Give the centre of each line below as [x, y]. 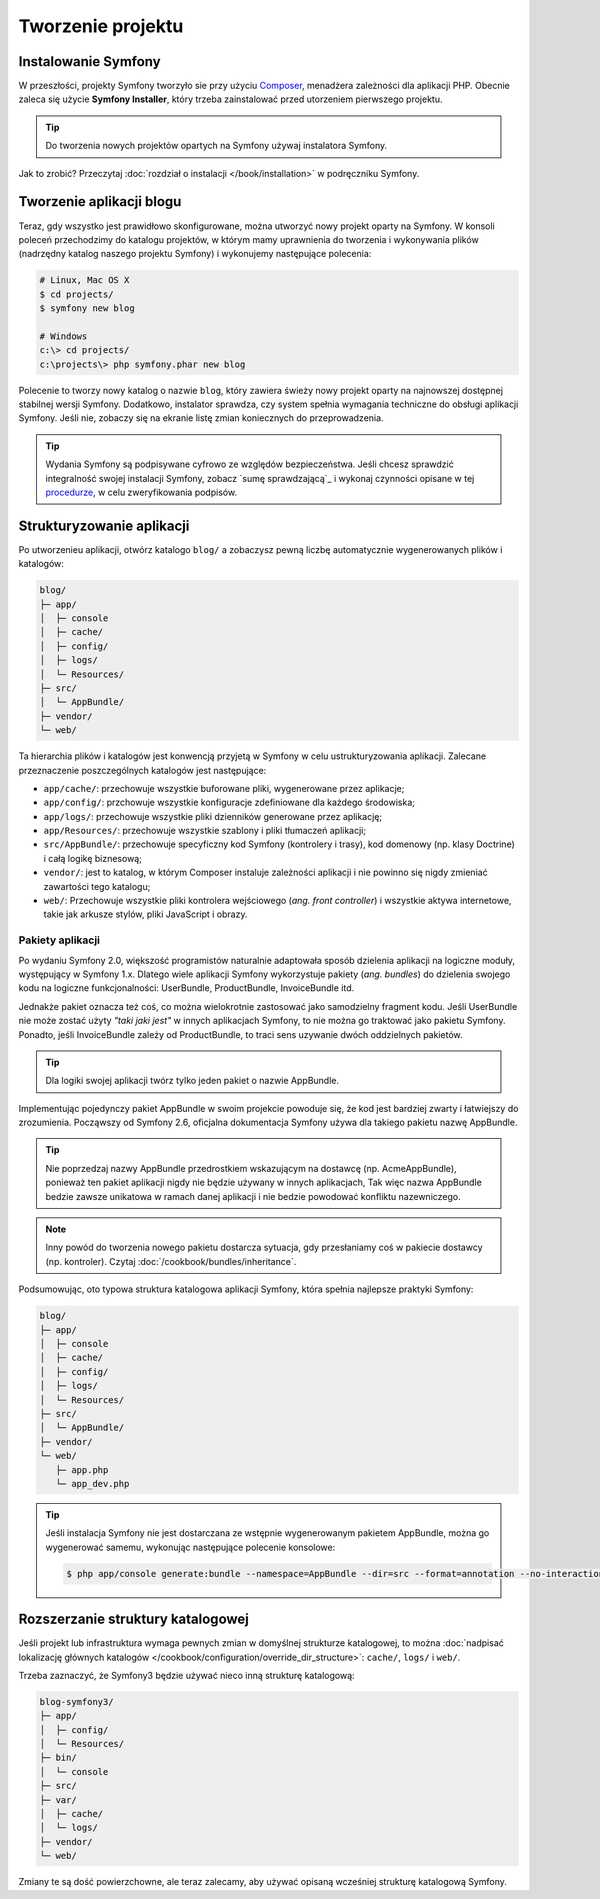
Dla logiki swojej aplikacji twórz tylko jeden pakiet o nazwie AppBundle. [192, 1081]
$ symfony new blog [87, 308]
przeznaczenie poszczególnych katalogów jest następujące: [142, 770]
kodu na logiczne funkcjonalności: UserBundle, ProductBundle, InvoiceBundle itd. [186, 988]
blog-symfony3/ [76, 1701]
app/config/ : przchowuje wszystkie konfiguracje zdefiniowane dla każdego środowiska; [229, 802]
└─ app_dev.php [92, 1483]
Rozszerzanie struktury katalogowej [133, 1619]
